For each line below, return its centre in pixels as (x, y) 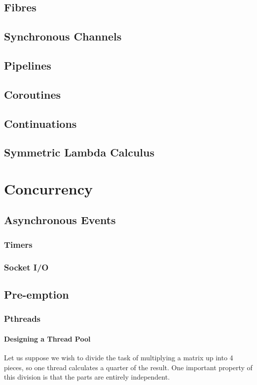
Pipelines (28, 65)
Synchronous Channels (63, 36)
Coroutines (33, 94)
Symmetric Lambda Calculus (79, 152)
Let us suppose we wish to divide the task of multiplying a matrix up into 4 (119, 357)
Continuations (40, 123)
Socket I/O (26, 267)
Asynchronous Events (60, 220)
